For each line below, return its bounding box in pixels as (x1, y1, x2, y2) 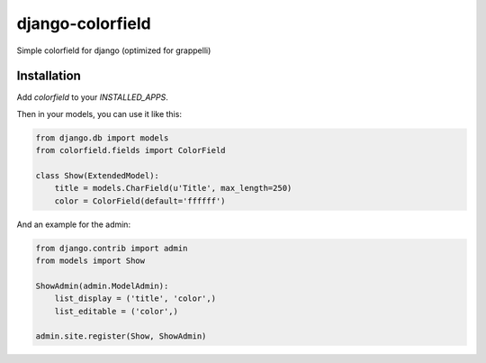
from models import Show (35, 256, 146, 266)
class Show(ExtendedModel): (35, 171, 159, 180)
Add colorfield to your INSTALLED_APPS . (16, 92, 168, 103)
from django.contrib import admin (35, 243, 188, 253)
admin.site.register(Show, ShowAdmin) (35, 331, 207, 341)
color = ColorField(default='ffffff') (54, 195, 226, 206)
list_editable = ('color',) (54, 306, 179, 316)
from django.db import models (35, 132, 169, 143)
